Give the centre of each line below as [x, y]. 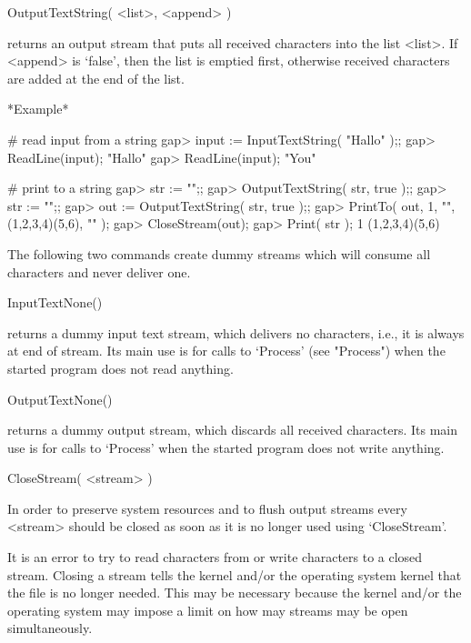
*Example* [38, 109]
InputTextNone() [55, 302]
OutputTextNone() [60, 399]
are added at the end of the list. [96, 78]
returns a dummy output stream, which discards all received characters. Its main [232, 430]
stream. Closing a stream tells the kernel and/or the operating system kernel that [235, 574]
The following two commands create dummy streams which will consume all [219, 253]
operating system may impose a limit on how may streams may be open [208, 610]
